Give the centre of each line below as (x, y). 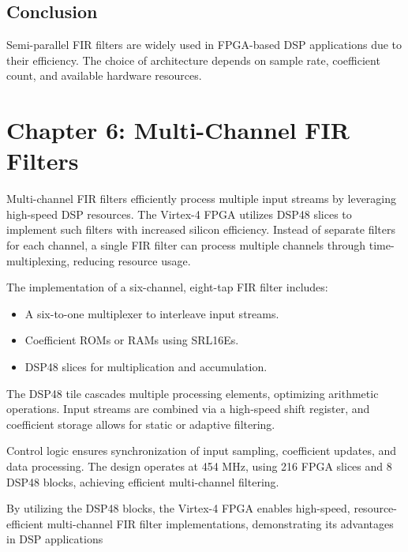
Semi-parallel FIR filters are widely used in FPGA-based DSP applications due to (204, 45)
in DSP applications (55, 539)
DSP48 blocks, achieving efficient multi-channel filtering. (143, 481)
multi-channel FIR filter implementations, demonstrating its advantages (220, 523)
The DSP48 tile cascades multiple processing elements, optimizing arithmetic (193, 393)
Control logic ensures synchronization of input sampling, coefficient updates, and (202, 451)
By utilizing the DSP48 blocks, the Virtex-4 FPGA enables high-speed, (178, 508)
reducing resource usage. (132, 260)
